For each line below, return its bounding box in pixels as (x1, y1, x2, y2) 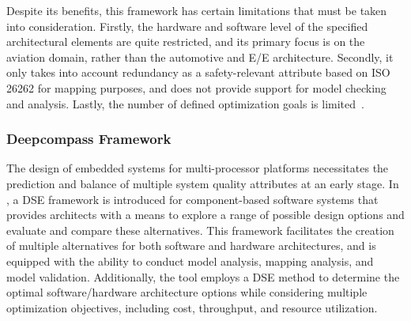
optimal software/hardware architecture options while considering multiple (6, 284, 368, 300)
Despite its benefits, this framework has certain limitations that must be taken (6, 2, 387, 18)
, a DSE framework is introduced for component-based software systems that (6, 191, 379, 207)
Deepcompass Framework (6, 129, 172, 149)
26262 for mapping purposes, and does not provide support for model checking (6, 79, 386, 96)
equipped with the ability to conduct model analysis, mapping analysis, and (6, 252, 374, 269)
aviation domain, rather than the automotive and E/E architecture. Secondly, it (6, 48, 394, 65)
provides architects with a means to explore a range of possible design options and (6, 206, 405, 223)
